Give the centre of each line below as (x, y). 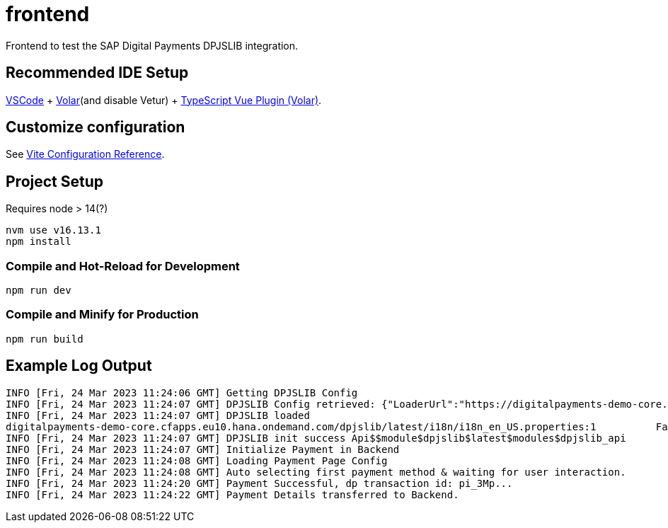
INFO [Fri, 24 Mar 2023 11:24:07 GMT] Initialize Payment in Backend (203, 449)
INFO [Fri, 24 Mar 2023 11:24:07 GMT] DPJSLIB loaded (158, 415)
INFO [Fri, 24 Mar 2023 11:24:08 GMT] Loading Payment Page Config (197, 460)
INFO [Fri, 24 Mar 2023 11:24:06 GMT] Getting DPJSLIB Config (182, 392)
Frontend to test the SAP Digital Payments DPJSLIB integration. (152, 45)
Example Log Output (79, 366)
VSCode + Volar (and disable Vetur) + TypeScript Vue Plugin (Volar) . (164, 100)
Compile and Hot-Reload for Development (123, 266)
